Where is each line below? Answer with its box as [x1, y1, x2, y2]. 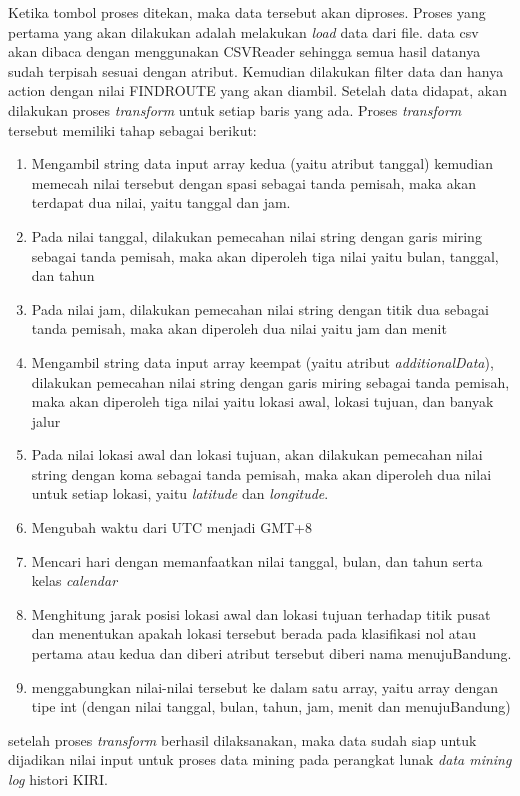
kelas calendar [31, 570, 118, 591]
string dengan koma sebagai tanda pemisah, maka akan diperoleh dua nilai [31, 463, 492, 484]
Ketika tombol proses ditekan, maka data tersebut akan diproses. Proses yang [8, 2, 486, 22]
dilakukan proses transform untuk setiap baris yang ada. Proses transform [8, 99, 462, 120]
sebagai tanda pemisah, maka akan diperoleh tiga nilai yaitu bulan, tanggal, [31, 245, 499, 266]
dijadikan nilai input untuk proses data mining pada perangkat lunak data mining [8, 749, 512, 770]
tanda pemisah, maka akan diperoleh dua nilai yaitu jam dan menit [31, 318, 447, 339]
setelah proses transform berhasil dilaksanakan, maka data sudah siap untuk [8, 729, 477, 750]
